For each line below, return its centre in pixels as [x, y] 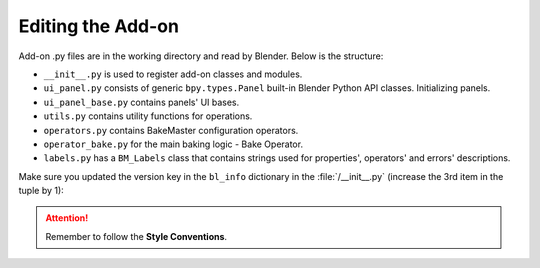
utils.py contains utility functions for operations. [148, 116]
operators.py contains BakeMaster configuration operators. [171, 130]
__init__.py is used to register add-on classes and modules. [173, 74]
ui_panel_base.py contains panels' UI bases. [141, 102]
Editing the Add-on [99, 26]
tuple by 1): [41, 191]
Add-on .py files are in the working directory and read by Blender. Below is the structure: [201, 56]
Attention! [67, 218]
